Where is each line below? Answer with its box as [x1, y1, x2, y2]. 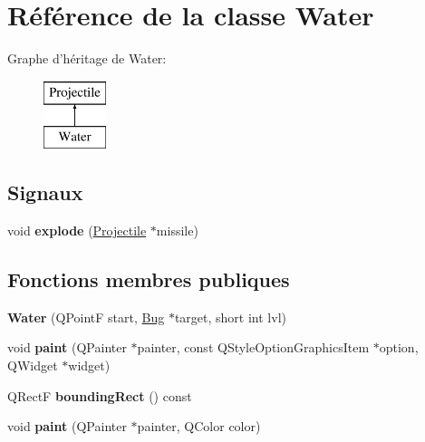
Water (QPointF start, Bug [7, 307, 165, 326]
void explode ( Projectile [7, 221, 147, 240]
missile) [156, 221, 198, 240]
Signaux [7, 178, 83, 207]
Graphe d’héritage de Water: [7, 49, 167, 68]
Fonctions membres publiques [7, 265, 290, 293]
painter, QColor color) [137, 417, 261, 436]
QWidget [7, 356, 58, 375]
